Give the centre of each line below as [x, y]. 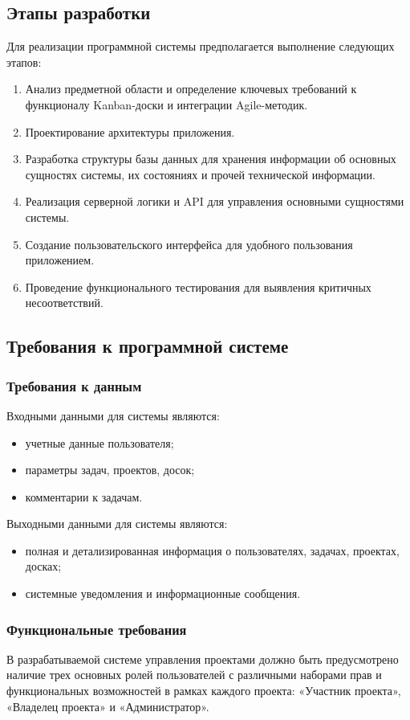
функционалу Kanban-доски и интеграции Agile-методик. [166, 104]
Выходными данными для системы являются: [117, 524]
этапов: [24, 61]
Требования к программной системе [148, 346]
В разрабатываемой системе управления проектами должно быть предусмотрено [203, 659]
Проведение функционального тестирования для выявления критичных [198, 286]
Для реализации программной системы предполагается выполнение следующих [201, 46]
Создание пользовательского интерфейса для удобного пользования [189, 244]
